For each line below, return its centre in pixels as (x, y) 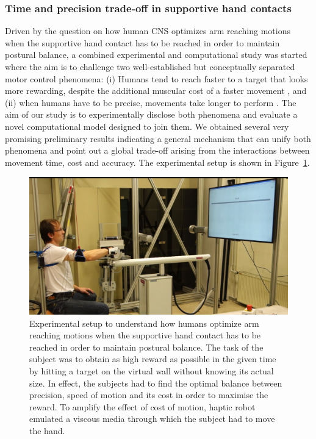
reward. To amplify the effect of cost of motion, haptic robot (142, 406)
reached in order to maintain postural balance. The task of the (146, 347)
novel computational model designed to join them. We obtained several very (147, 126)
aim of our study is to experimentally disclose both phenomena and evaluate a (151, 114)
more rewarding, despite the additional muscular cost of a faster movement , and (156, 91)
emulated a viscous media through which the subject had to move (152, 419)
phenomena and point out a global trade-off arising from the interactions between (157, 150)
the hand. (47, 430)
